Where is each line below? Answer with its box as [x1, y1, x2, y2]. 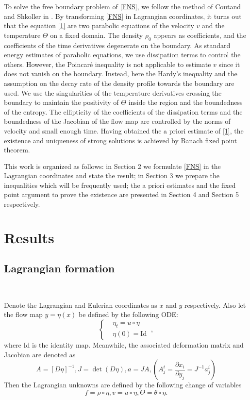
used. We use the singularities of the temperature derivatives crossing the [4, 87, 222, 98]
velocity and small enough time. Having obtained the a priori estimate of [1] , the [4, 125, 244, 135]
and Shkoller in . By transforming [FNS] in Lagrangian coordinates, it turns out [4, 11, 242, 21]
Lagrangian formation [4, 261, 115, 276]
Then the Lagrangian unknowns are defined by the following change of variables [4, 380, 242, 390]
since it [218, 59, 240, 69]
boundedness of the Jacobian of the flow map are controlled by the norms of [4, 116, 231, 126]
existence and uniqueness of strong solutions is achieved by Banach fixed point [4, 135, 237, 145]
